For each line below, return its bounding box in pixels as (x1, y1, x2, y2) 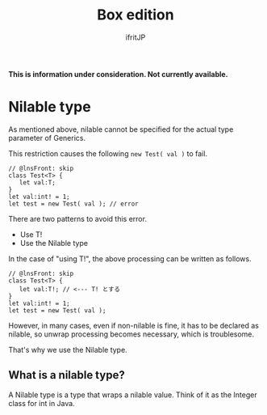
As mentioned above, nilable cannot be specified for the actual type (8, 124, 234, 134)
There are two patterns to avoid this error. (8, 214, 148, 223)
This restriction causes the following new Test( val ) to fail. (8, 148, 208, 159)
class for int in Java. (8, 398, 75, 408)
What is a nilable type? (8, 368, 125, 382)
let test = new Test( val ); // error (8, 200, 139, 208)
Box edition (96, 6, 175, 24)
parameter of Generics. (8, 133, 86, 142)
